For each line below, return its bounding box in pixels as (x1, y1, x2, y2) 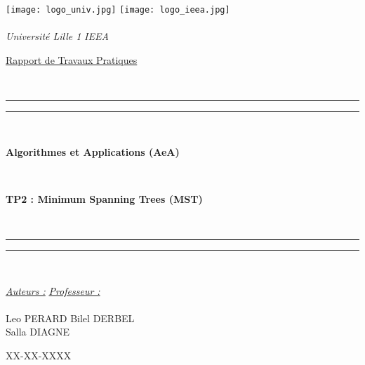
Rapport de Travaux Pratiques (6, 52, 138, 67)
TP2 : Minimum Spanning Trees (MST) (6, 191, 203, 206)
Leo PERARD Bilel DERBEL (6, 310, 135, 325)
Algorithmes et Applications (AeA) (6, 144, 180, 159)
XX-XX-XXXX (6, 347, 72, 362)
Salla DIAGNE (6, 324, 70, 339)
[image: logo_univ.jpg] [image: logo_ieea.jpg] (6, 5, 230, 15)
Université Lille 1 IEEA (6, 29, 109, 44)
